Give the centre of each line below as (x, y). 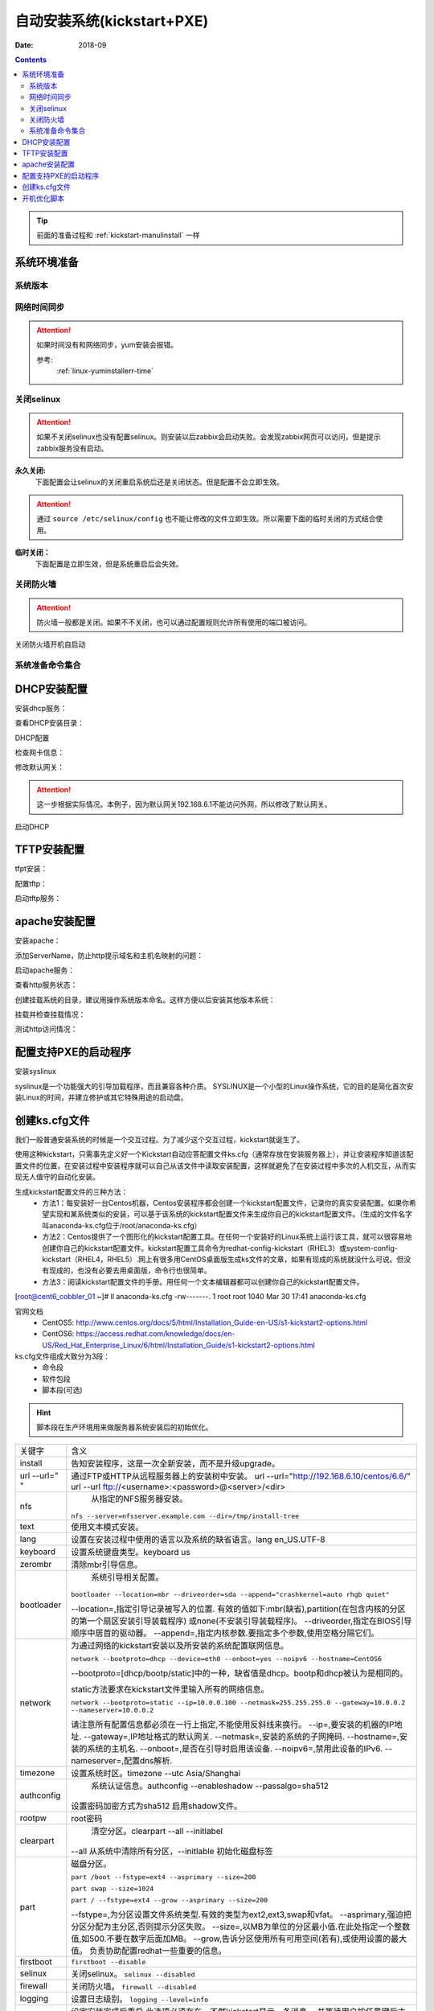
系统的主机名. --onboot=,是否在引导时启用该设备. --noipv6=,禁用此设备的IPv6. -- (240, 1749)
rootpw (33, 1818)
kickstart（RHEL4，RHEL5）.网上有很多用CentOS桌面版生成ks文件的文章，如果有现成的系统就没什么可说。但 (223, 1259)
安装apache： (38, 940)
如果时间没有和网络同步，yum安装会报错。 (107, 345)
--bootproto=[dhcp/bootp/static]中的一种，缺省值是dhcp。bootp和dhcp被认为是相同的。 (240, 1673)
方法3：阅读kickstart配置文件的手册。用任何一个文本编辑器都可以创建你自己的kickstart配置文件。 (203, 1281)
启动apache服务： (45, 970)
